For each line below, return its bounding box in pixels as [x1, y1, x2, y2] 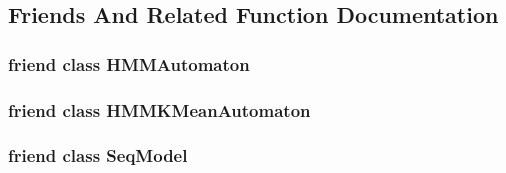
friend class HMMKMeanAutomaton [8, 97, 311, 122]
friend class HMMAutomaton [8, 51, 250, 76]
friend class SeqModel [8, 143, 188, 168]
